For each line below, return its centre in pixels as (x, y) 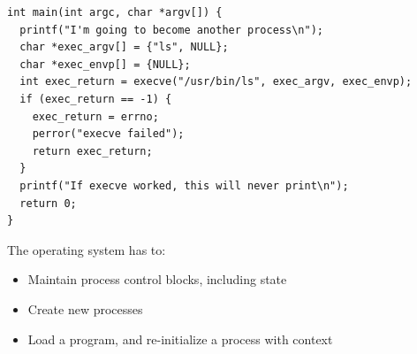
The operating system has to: (87, 249)
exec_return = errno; (95, 116)
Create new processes (85, 308)
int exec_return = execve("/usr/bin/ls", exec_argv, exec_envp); (216, 82)
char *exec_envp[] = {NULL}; (105, 64)
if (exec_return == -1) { (96, 99)
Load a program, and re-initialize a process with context (180, 339)
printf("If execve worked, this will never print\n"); (184, 185)
